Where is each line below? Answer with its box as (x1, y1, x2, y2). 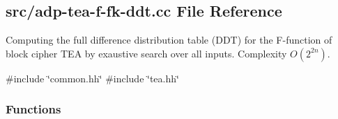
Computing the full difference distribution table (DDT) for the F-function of (6, 33, 332, 47)
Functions (6, 100, 61, 118)
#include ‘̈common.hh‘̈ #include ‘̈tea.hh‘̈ (6, 71, 179, 85)
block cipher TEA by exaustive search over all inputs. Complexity (6, 46, 287, 60)
